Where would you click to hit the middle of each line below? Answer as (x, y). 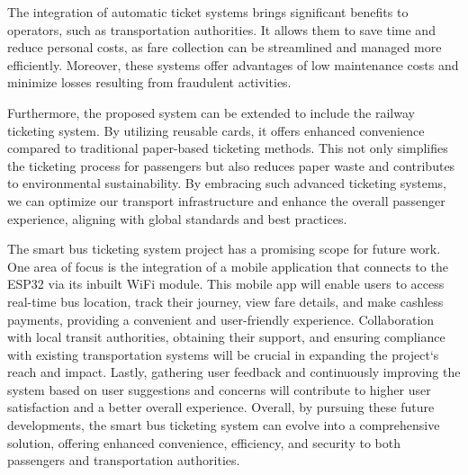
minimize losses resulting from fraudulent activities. (149, 82)
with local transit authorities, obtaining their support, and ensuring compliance (226, 337)
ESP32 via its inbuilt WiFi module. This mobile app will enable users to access (226, 284)
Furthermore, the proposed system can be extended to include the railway (211, 112)
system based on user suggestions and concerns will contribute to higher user (219, 389)
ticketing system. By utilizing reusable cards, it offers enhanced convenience (216, 130)
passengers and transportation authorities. (124, 460)
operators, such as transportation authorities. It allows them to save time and (221, 29)
